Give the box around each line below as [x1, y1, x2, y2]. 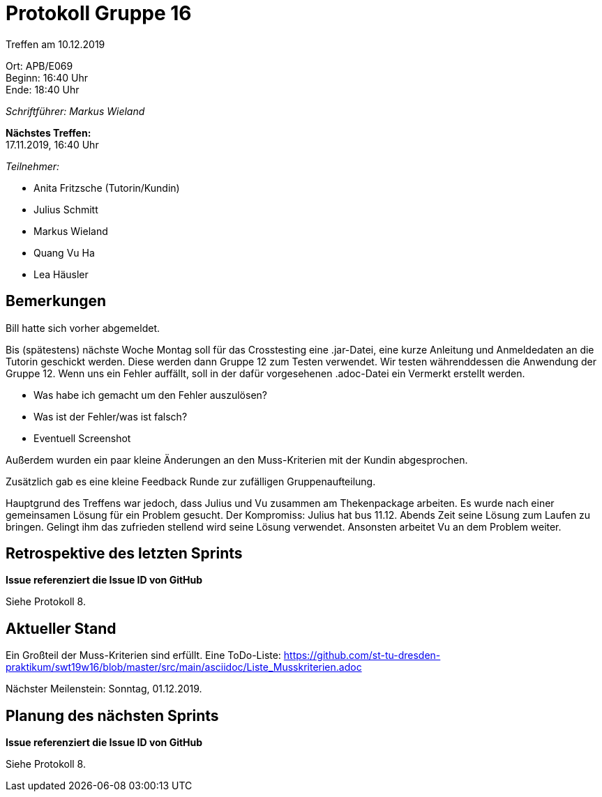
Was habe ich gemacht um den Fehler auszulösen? [33, 388, 267, 401]
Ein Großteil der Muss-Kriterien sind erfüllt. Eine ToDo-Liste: [6, 649, 281, 662]
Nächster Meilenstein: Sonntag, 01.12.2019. [6, 683, 202, 695]
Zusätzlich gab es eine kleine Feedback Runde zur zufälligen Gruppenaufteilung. [6, 475, 376, 487]
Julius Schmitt [33, 203, 98, 215]
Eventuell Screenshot [33, 432, 131, 444]
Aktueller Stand [6, 619, 116, 637]
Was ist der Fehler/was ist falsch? [33, 410, 188, 423]
